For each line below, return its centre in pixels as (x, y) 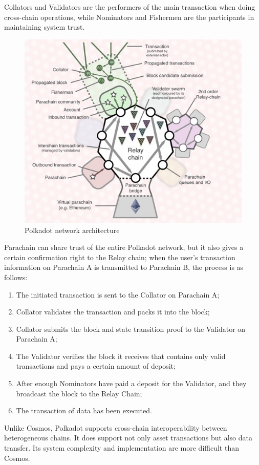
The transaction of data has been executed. (84, 410)
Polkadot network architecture (72, 230)
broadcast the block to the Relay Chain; (79, 393)
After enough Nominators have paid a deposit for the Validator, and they (131, 383)
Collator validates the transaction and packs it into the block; (113, 312)
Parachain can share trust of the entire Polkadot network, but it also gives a (124, 247)
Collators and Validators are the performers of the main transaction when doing (130, 7)
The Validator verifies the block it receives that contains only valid (121, 356)
